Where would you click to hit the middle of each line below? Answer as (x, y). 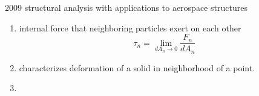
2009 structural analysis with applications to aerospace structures (126, 7)
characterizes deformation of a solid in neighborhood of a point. (137, 67)
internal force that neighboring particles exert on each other (130, 27)
